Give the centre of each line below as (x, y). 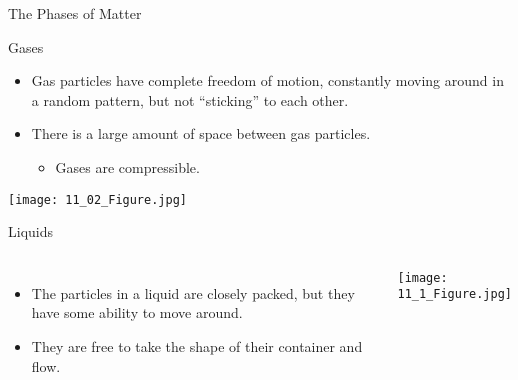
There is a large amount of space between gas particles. (201, 133)
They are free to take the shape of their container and (197, 346)
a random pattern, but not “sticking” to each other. (190, 99)
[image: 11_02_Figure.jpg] (97, 199)
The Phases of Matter (75, 13)
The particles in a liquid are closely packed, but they (193, 292)
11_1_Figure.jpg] (455, 294)
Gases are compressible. (127, 166)
